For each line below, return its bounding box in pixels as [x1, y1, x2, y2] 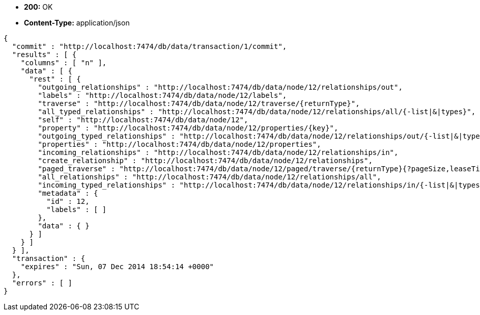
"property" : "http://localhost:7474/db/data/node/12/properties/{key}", [38, 124, 338, 132]
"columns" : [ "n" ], [20, 59, 107, 67]
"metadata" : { [38, 189, 98, 197]
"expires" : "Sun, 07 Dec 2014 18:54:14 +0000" [20, 262, 214, 271]
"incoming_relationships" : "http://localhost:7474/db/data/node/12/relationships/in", [38, 148, 399, 156]
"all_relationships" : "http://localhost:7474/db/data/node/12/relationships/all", [38, 173, 381, 181]
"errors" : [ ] [12, 279, 72, 287]
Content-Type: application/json [24, 18, 130, 27]
